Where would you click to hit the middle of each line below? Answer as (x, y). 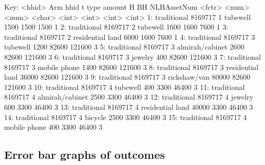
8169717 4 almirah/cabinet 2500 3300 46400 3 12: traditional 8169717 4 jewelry (129, 97)
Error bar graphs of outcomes (85, 155)
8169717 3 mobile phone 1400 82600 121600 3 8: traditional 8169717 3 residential (131, 67)
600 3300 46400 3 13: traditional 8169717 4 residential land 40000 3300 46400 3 (129, 107)
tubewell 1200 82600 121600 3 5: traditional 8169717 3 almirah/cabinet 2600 (124, 47)
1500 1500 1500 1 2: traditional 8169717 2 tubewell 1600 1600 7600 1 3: (116, 27)
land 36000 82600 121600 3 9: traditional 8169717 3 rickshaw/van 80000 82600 (127, 77)
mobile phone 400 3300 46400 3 (53, 127)
